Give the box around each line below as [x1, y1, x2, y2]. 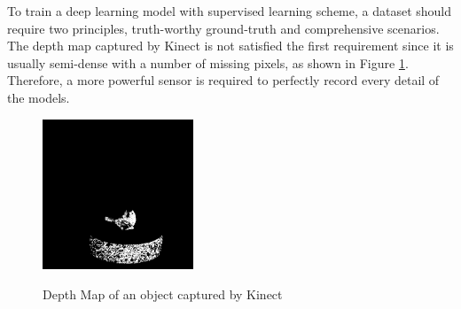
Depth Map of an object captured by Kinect [43, 284, 283, 303]
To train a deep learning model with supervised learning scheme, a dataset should [7, 2, 452, 19]
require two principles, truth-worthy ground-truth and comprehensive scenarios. [7, 19, 440, 37]
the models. [7, 88, 70, 106]
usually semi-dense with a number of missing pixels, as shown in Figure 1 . [7, 53, 409, 72]
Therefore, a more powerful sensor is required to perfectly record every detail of [7, 71, 440, 89]
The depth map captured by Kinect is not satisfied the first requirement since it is [7, 36, 454, 55]
